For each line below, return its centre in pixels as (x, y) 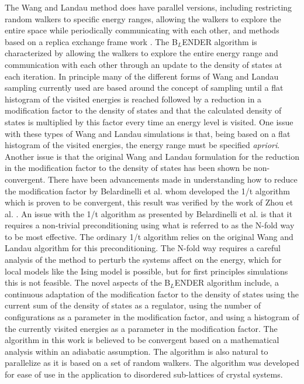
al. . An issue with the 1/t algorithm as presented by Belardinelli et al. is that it (148, 213)
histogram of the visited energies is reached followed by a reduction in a (133, 99)
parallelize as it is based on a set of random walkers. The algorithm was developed (152, 363)
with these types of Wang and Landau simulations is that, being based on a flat (148, 133)
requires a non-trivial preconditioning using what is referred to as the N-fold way (150, 225)
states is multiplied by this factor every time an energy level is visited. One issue (149, 121)
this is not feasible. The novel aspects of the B (88, 282)
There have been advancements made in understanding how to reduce (172, 179)
